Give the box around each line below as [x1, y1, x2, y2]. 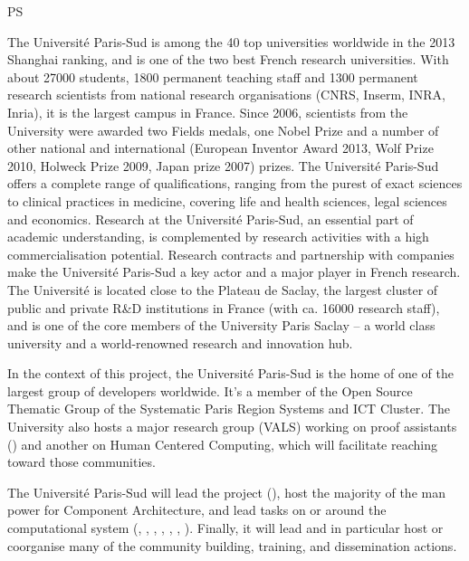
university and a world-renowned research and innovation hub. [7, 333, 353, 352]
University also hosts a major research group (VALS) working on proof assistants [7, 417, 457, 436]
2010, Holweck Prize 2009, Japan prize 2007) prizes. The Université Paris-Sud [7, 156, 439, 175]
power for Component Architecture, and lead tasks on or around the [7, 500, 387, 519]
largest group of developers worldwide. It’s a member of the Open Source [7, 381, 413, 400]
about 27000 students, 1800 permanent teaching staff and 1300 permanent [7, 67, 418, 86]
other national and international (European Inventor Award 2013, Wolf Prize [7, 138, 434, 157]
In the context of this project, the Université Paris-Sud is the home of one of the [7, 364, 454, 383]
